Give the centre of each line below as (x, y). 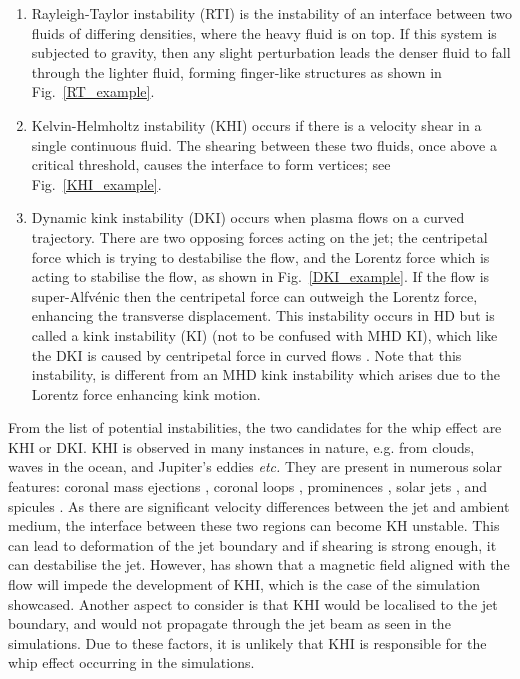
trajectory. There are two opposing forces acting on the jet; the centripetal (259, 236)
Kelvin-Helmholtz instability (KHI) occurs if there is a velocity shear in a (256, 124)
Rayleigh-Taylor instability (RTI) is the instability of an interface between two (271, 13)
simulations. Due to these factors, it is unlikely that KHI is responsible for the (247, 642)
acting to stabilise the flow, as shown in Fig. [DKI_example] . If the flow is (260, 276)
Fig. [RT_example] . (93, 91)
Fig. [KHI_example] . (96, 183)
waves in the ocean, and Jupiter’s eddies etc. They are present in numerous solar (255, 466)
